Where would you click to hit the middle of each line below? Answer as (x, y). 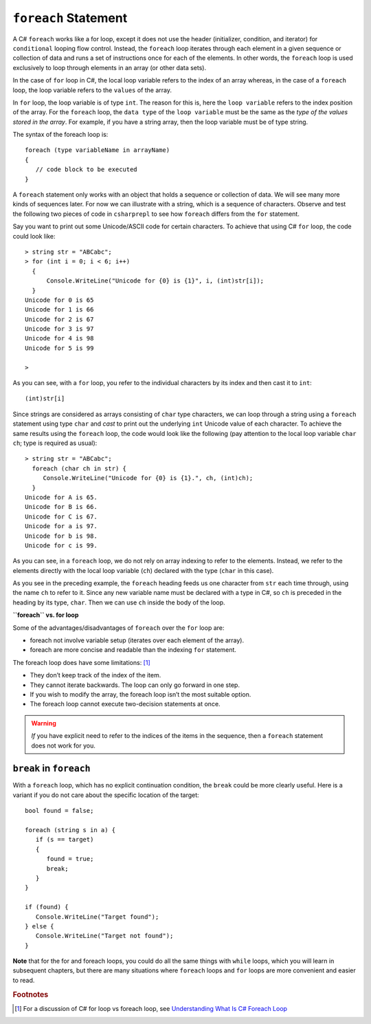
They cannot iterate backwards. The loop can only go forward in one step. (135, 685)
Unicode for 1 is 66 (59, 310)
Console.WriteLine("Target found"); (97, 917)
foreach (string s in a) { (70, 830)
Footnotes (31, 994)
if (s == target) (65, 840)
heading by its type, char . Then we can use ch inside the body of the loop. (119, 602)
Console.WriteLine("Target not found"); (104, 936)
